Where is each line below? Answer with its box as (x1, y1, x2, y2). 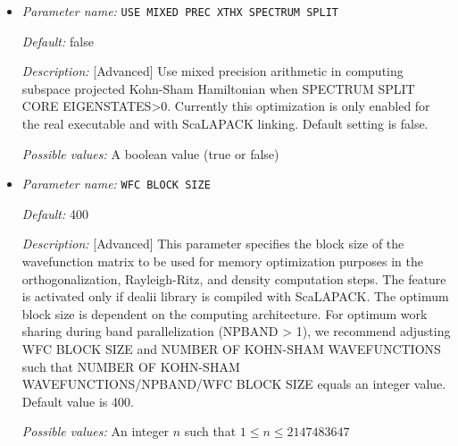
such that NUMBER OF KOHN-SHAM (21, 357, 240, 375)
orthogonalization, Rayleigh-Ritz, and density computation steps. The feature (21, 269, 446, 288)
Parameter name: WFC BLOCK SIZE (21, 174, 211, 193)
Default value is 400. (21, 391, 134, 410)
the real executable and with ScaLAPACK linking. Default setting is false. (21, 114, 429, 133)
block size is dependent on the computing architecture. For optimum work (21, 304, 428, 323)
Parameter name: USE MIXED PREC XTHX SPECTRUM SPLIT (21, 2, 338, 20)
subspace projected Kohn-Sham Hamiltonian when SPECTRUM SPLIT (21, 79, 415, 97)
